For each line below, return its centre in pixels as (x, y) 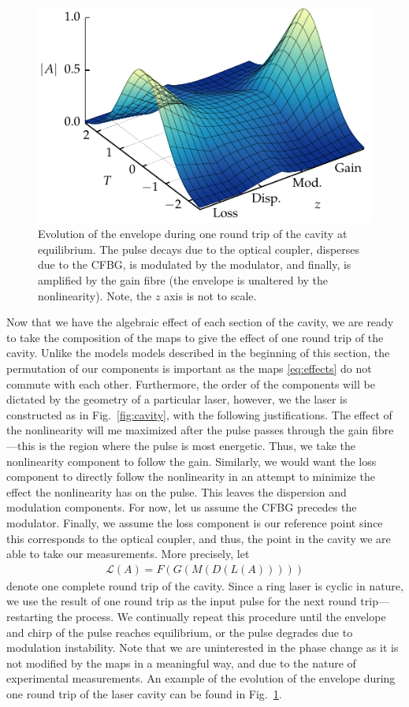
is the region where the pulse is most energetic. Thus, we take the (197, 446)
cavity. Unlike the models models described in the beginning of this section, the (198, 353)
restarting (30, 616)
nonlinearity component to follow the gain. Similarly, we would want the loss (191, 461)
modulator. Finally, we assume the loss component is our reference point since (195, 522)
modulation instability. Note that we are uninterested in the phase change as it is (203, 647)
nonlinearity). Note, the (95, 295)
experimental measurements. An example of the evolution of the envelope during (201, 678)
